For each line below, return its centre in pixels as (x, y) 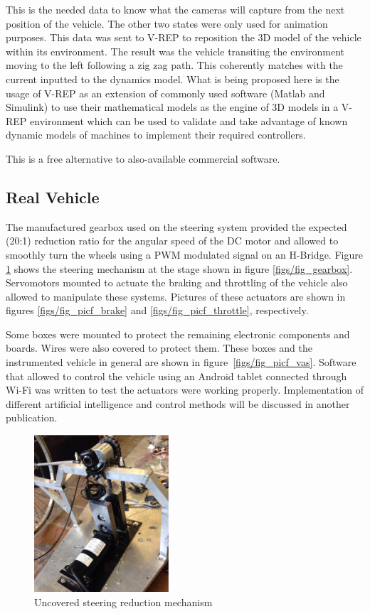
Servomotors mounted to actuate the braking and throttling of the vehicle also (177, 282)
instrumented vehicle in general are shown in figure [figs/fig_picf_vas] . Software (181, 362)
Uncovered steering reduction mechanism (123, 602)
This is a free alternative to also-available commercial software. (143, 158)
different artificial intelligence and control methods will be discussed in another (178, 403)
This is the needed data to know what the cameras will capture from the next (175, 9)
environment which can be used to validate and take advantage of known (189, 120)
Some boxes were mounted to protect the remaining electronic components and (178, 334)
